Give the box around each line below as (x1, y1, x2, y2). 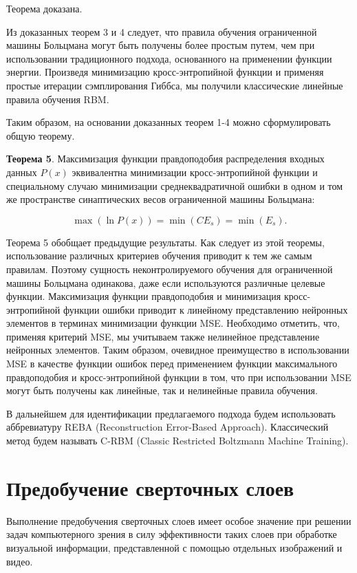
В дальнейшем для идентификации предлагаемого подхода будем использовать (6, 406, 336, 420)
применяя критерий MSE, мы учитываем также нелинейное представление (6, 329, 320, 343)
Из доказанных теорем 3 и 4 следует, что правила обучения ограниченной (6, 24, 317, 39)
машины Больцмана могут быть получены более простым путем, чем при (6, 38, 315, 52)
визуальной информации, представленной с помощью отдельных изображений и (6, 540, 343, 554)
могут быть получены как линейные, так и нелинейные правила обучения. (6, 383, 318, 398)
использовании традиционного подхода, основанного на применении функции (6, 51, 332, 65)
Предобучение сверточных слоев (6, 473, 294, 501)
